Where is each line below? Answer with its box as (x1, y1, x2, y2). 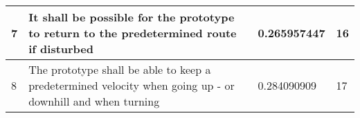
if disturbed (28, 41, 93, 57)
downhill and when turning (28, 93, 160, 109)
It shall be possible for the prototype (28, 9, 235, 25)
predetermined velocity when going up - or (28, 77, 235, 93)
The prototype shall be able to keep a (28, 61, 211, 77)
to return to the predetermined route (28, 25, 237, 41)
